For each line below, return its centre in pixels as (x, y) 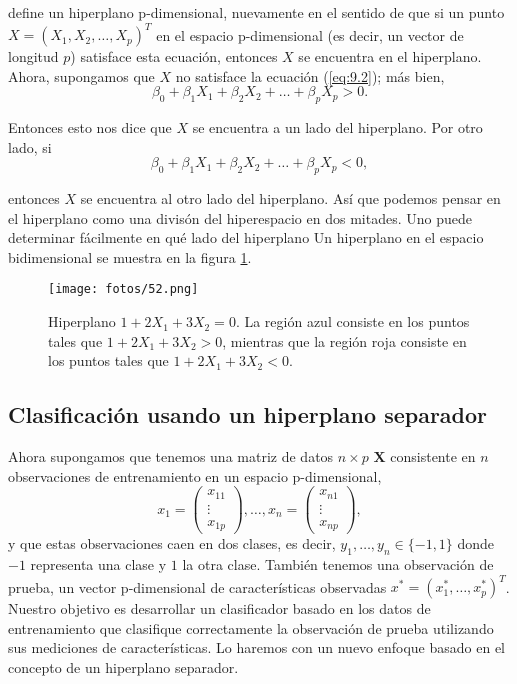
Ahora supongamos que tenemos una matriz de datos (171, 456)
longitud (33, 56)
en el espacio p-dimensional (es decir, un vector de (310, 34)
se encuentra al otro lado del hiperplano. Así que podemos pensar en (290, 198)
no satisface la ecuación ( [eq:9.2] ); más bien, (310, 75)
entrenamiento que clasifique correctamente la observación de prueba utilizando (251, 627)
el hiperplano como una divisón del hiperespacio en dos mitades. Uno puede (240, 217)
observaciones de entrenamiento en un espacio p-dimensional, (195, 475)
